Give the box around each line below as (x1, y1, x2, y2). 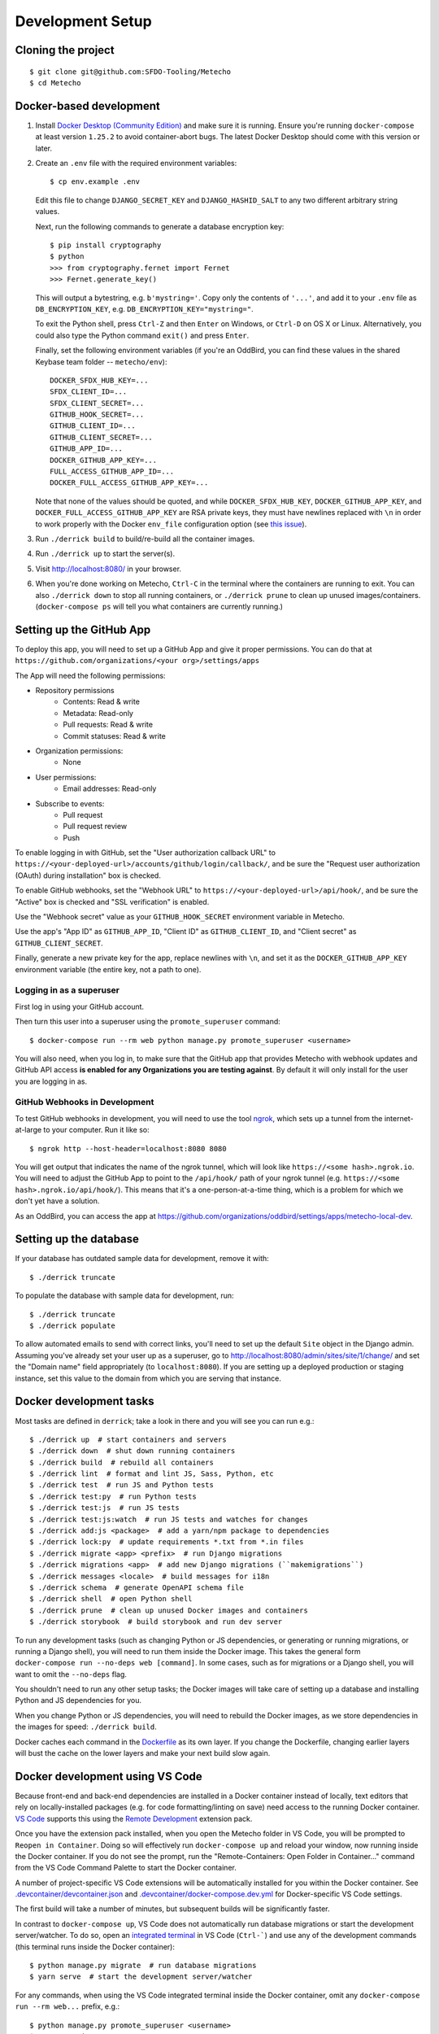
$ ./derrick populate (29, 1321, 115, 1330)
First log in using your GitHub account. (15, 1002, 145, 1011)
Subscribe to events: (35, 798, 105, 809)
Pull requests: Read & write (63, 720, 154, 730)
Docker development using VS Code (15, 1770, 202, 1783)
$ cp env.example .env (50, 177, 141, 186)
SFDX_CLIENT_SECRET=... (50, 399, 145, 408)
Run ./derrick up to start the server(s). (35, 549, 175, 559)
